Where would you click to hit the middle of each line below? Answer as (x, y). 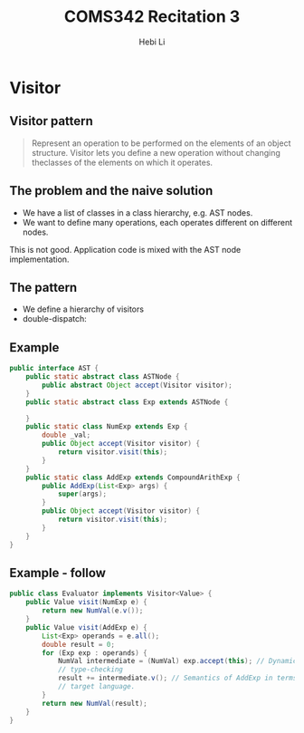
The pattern (43, 287)
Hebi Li (152, 42)
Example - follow (58, 573)
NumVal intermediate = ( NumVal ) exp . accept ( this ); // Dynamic (177, 661)
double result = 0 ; (79, 644)
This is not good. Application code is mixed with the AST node (125, 249)
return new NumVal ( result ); (95, 703)
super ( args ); (82, 494)
